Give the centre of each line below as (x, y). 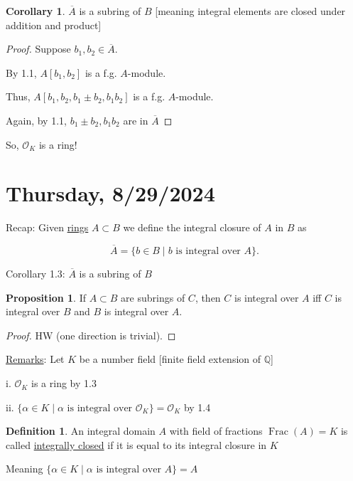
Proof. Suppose (38, 49)
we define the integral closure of (192, 227)
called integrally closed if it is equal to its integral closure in (136, 444)
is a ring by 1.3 (64, 383)
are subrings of (153, 297)
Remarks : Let (35, 359)
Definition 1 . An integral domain (81, 431)
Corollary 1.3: (36, 274)
